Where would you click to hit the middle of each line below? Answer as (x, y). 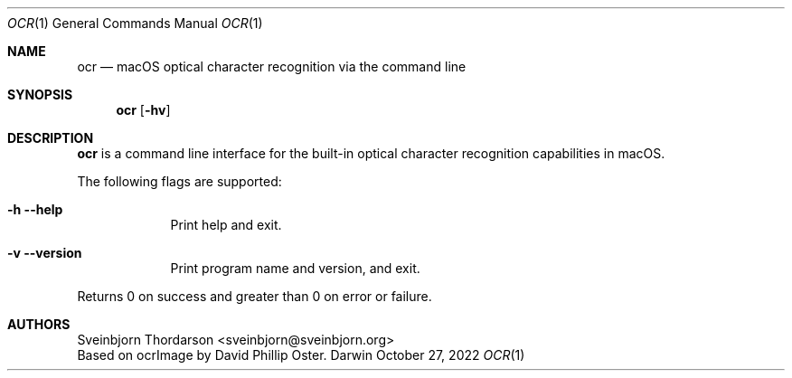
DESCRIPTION (51, 138)
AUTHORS (39, 324)
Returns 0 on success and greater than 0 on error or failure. (255, 296)
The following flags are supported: (179, 181)
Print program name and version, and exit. (295, 268)
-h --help (35, 209)
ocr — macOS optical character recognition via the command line (272, 66)
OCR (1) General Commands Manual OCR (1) (135, 23)
